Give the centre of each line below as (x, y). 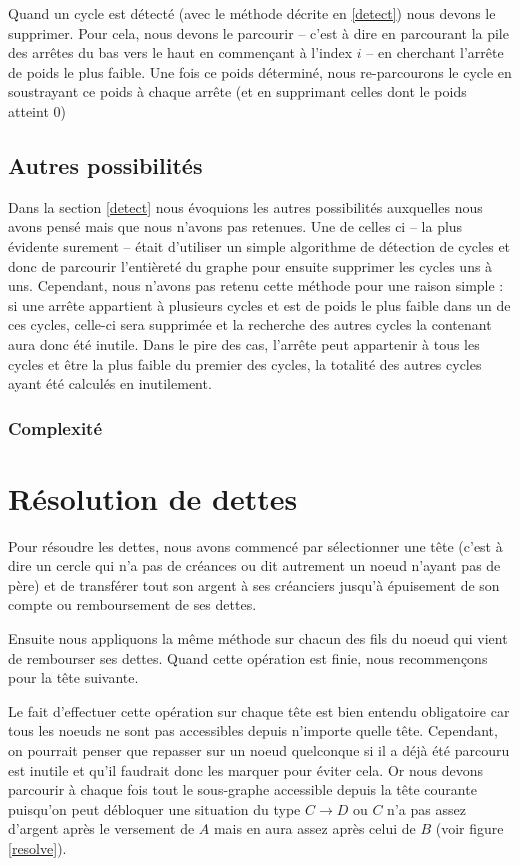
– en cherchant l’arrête (435, 52)
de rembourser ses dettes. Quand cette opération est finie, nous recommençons (248, 657)
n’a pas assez (426, 808)
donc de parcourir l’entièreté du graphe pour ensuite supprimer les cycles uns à (250, 265)
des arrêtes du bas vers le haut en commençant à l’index (180, 52)
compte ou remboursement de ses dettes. (132, 604)
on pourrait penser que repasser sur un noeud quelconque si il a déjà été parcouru (259, 750)
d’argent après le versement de (101, 828)
